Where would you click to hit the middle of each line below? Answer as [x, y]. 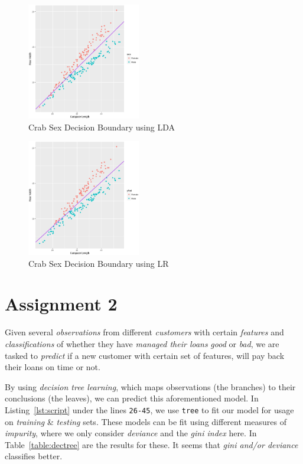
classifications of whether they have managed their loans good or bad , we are [142, 344]
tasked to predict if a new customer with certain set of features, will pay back [145, 355]
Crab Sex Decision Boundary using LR [99, 263]
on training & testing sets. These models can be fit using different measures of [146, 421]
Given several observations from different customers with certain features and [144, 332]
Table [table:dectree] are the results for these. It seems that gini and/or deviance [151, 444]
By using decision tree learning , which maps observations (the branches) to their [150, 386]
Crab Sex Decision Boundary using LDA [102, 127]
